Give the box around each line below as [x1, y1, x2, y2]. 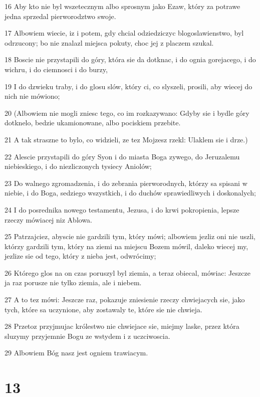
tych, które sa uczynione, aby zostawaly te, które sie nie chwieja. [5, 304, 202, 314]
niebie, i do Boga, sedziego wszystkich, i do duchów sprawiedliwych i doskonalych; [5, 187, 256, 198]
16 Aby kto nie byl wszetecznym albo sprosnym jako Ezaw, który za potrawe [5, 1, 240, 11]
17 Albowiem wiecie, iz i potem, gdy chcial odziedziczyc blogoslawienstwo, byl [5, 28, 244, 38]
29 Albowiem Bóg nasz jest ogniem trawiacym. [5, 347, 148, 358]
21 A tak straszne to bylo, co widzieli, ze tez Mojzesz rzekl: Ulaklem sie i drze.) [5, 134, 248, 144]
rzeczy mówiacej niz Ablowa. [5, 214, 92, 225]
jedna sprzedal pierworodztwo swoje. [5, 11, 116, 21]
